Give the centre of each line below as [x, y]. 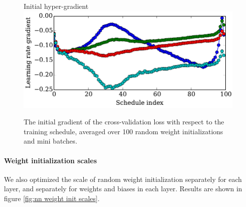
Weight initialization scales [51, 160]
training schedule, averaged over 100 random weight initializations [123, 131]
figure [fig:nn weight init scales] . [52, 198]
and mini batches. [51, 141]
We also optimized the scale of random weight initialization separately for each [123, 179]
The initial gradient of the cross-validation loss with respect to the [124, 122]
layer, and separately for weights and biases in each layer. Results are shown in [123, 189]
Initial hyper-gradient [56, 6]
